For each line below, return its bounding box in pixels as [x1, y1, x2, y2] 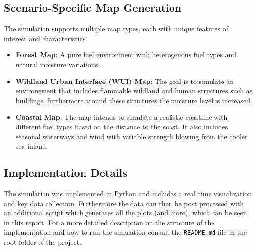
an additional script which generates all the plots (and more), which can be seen [4, 208, 247, 218]
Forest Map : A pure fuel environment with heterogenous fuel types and [15, 49, 237, 60]
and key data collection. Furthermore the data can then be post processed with [4, 198, 244, 208]
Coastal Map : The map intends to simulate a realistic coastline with [15, 112, 228, 122]
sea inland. [15, 141, 48, 151]
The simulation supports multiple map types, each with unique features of [4, 23, 228, 34]
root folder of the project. [4, 236, 82, 247]
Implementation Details [4, 165, 127, 180]
